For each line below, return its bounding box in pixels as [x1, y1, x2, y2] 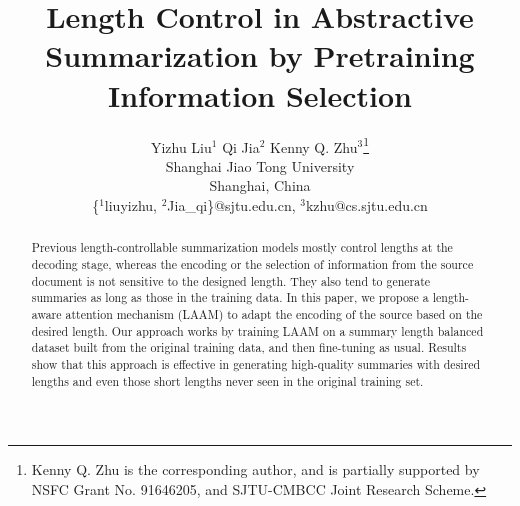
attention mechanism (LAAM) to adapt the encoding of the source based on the [65, 305, 483, 322]
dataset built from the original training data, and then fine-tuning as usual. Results [31, 339, 467, 356]
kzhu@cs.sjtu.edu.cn [305, 194, 428, 215]
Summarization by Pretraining [45, 35, 475, 76]
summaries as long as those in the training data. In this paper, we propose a [31, 289, 429, 306]
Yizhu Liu [150, 136, 212, 157]
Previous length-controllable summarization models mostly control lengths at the [31, 239, 453, 256]
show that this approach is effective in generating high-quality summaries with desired [31, 355, 481, 372]
